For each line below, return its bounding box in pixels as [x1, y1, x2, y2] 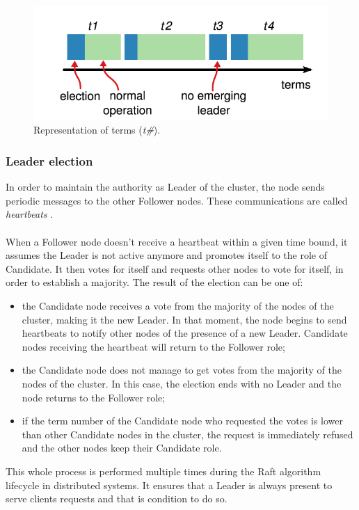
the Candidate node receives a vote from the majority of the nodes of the [22, 298, 334, 312]
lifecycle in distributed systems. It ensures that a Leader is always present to [6, 477, 333, 492]
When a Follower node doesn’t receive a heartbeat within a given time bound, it [6, 234, 348, 248]
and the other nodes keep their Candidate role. [22, 440, 222, 455]
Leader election [6, 152, 93, 169]
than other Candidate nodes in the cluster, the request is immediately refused [22, 427, 353, 441]
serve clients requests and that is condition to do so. [6, 491, 228, 506]
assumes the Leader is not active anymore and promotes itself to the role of [6, 248, 327, 262]
